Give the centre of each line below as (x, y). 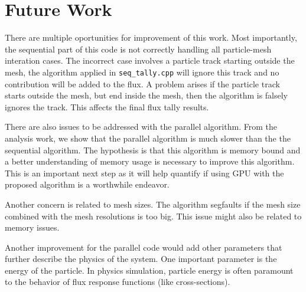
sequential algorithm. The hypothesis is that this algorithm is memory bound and (153, 150)
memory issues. (32, 227)
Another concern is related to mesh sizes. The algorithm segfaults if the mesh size (153, 204)
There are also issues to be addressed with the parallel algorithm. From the (141, 127)
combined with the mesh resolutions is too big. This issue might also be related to (153, 216)
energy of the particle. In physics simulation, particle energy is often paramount (149, 270)
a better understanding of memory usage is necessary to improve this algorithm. (150, 161)
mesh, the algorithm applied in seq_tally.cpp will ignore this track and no (142, 72)
